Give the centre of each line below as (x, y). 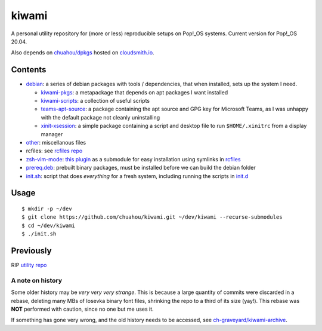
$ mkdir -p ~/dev (47, 209)
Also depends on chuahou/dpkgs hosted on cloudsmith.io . (83, 53)
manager (52, 134)
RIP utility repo (29, 265)
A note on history (37, 280)
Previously (31, 251)
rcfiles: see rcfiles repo (54, 151)
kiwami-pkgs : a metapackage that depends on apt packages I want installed (134, 92)
